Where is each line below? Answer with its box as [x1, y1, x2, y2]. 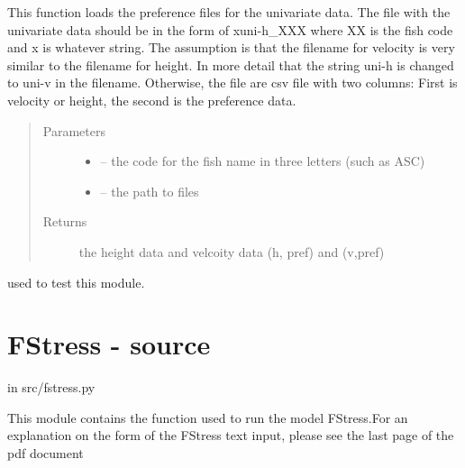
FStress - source [7, 326, 211, 362]
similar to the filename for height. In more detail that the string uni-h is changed [7, 55, 454, 74]
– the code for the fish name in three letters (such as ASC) [100, 151, 425, 170]
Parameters [42, 121, 105, 140]
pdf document [7, 444, 84, 463]
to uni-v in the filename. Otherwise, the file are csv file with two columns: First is [7, 73, 458, 92]
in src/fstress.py [7, 378, 96, 397]
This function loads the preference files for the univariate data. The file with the [7, 3, 451, 21]
